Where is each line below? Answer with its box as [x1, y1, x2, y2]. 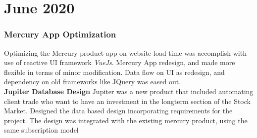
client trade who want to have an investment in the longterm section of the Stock [4, 96, 251, 106]
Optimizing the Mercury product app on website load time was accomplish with [4, 47, 247, 58]
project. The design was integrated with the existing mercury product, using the [4, 115, 248, 125]
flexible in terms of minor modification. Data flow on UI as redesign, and [4, 67, 225, 77]
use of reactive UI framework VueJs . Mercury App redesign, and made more [4, 57, 235, 68]
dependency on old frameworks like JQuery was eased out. [4, 76, 181, 87]
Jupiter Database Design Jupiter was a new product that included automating [4, 86, 254, 96]
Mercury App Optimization [4, 28, 116, 40]
